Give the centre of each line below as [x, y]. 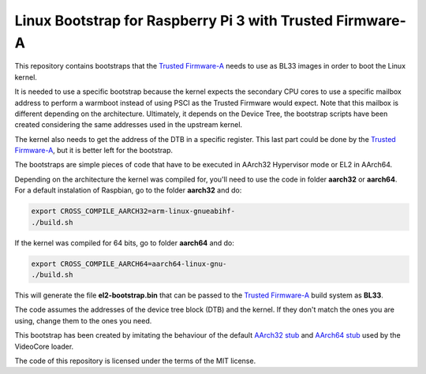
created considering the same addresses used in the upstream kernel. [129, 125]
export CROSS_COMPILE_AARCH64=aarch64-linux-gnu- [129, 264]
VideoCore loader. [44, 346]
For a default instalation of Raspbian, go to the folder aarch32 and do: [128, 190]
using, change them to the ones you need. [83, 320]
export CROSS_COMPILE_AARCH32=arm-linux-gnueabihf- [133, 211]
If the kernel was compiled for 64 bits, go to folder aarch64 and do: [124, 243]
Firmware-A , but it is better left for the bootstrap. [94, 151]
